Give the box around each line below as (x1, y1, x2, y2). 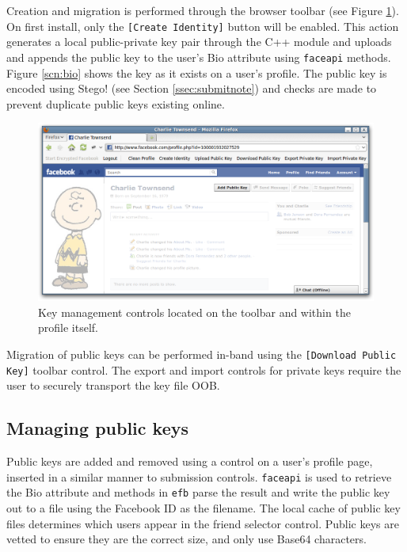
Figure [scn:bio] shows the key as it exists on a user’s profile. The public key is (6, 64, 387, 81)
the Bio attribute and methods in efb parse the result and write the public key (6, 484, 390, 501)
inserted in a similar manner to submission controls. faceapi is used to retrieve (6, 468, 392, 485)
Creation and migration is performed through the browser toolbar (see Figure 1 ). (6, 2, 399, 18)
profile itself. (38, 319, 98, 336)
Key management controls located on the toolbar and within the (38, 303, 351, 320)
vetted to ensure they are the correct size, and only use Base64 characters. (6, 531, 367, 547)
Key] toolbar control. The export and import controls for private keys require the (6, 361, 401, 378)
